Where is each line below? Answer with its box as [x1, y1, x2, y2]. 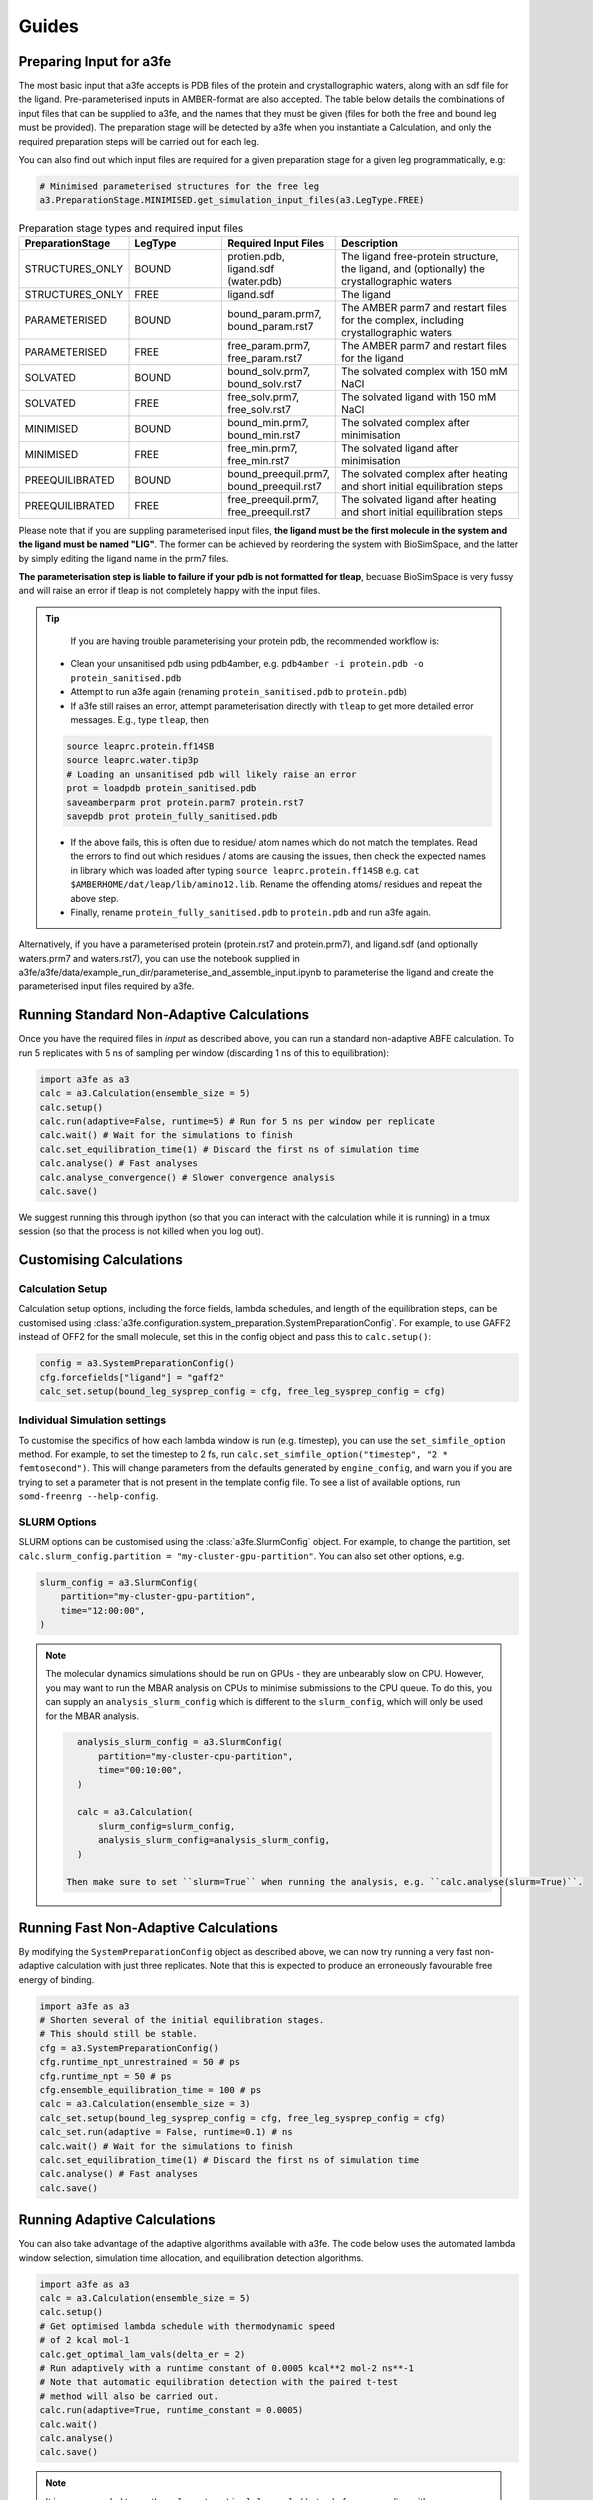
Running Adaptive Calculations [18, 2211, 216, 2229]
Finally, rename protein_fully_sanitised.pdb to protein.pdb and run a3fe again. [70, 906, 432, 918]
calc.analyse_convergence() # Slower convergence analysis [39, 1171, 335, 1183]
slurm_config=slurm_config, [98, 1820, 236, 1832]
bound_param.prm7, [226, 306, 322, 320]
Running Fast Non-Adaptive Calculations [18, 1919, 279, 1936]
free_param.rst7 [226, 351, 303, 365]
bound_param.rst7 [226, 319, 314, 333]
